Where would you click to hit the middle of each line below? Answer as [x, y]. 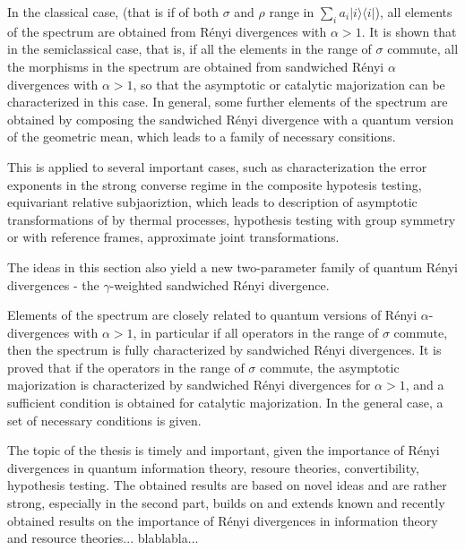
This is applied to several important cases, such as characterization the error [217, 166]
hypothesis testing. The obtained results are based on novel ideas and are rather [227, 485]
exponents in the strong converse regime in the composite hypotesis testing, [215, 184]
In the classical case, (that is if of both [113, 12]
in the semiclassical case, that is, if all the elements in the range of [189, 49]
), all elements [413, 12]
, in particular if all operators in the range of [256, 332]
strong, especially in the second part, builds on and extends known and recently [226, 503]
